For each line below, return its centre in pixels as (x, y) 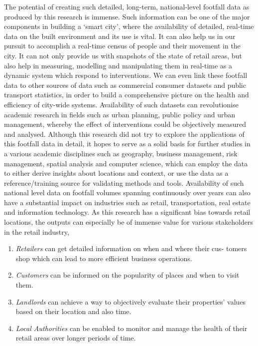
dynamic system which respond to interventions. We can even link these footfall (126, 75)
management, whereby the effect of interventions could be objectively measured (125, 124)
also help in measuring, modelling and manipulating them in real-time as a (118, 65)
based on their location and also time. (73, 311)
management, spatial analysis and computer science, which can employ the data (126, 163)
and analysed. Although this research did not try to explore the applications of (124, 134)
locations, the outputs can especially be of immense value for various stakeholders (129, 222)
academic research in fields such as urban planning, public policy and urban (120, 114)
